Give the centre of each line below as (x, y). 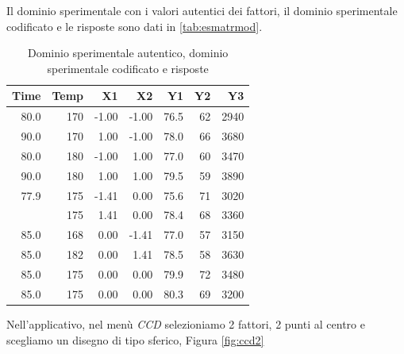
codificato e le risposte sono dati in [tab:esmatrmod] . (135, 26)
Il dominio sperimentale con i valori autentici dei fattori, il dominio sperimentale (202, 10)
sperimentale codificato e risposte (128, 68)
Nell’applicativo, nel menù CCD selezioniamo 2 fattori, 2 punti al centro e (186, 323)
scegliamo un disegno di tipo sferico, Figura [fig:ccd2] (135, 339)
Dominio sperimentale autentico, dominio (128, 53)
